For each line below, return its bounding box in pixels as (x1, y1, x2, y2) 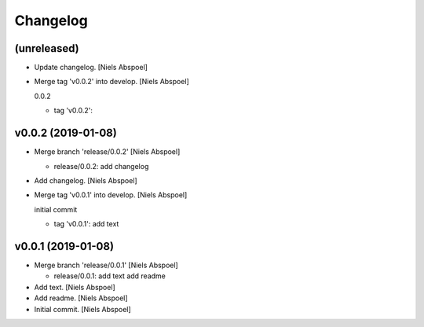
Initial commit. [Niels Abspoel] (34, 304, 131, 314)
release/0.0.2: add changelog (53, 161, 149, 171)
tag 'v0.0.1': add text (53, 219, 119, 229)
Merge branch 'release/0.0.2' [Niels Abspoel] (34, 147, 181, 156)
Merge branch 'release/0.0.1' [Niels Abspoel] (34, 260, 178, 270)
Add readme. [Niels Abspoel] (34, 293, 129, 303)
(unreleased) (14, 42, 80, 55)
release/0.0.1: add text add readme (53, 271, 166, 281)
